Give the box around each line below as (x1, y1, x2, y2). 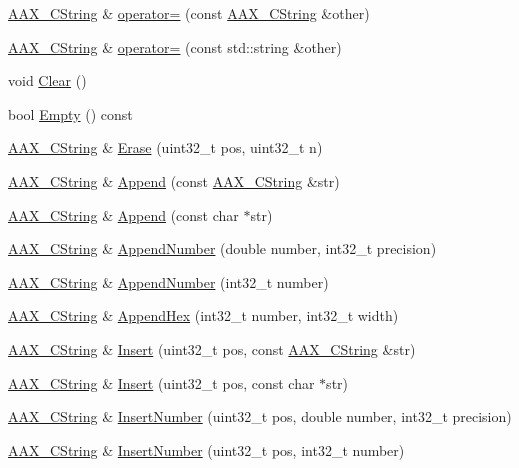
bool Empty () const (8, 103, 133, 124)
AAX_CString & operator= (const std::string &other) (8, 36, 342, 57)
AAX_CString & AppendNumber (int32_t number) (8, 271, 329, 292)
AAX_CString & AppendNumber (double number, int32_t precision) (8, 238, 437, 259)
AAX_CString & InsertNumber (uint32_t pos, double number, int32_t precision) (8, 406, 512, 427)
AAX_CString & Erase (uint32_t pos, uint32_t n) (8, 137, 323, 158)
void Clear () (8, 70, 87, 91)
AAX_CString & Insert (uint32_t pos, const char (8, 372, 315, 393)
